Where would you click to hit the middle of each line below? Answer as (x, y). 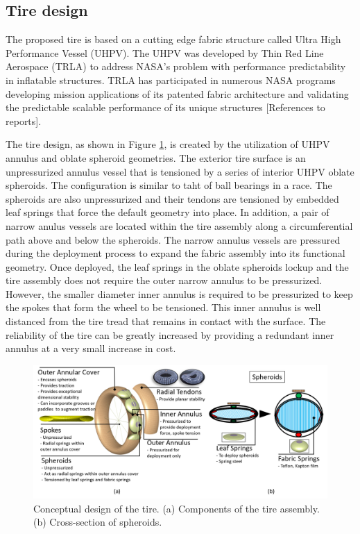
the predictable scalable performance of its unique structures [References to (165, 107)
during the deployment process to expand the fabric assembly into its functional (175, 253)
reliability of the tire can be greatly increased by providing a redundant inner (170, 334)
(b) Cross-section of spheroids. (98, 522)
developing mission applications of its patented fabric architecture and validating (177, 93)
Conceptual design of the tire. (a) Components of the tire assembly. (177, 508)
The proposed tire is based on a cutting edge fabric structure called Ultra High (173, 39)
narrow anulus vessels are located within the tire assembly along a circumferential (179, 225)
